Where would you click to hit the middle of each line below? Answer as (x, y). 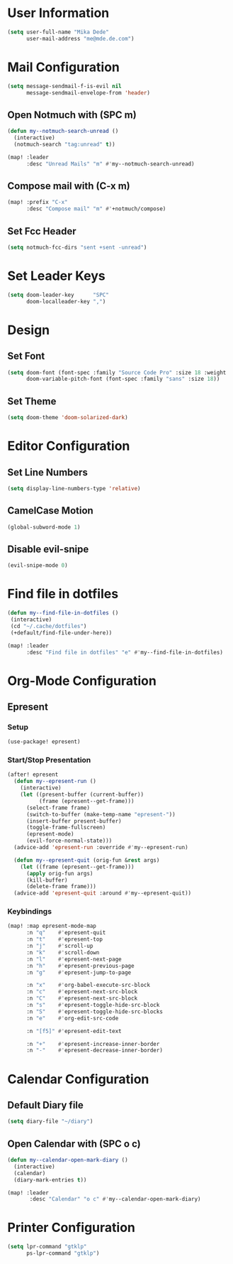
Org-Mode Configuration (82, 681)
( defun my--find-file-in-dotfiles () (63, 613)
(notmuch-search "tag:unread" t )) (64, 144)
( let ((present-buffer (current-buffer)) (82, 795)
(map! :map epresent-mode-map (52, 926)
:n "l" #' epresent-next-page (74, 959)
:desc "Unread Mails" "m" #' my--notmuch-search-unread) (110, 164)
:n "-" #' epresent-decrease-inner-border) (94, 1050)
